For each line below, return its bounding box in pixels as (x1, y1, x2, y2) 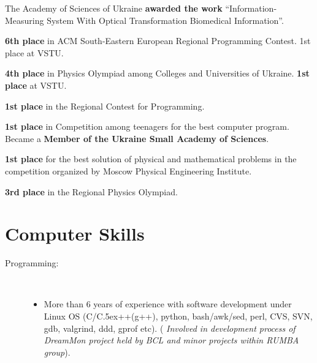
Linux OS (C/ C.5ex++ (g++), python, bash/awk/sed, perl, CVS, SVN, (44, 310, 313, 323)
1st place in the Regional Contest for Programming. (5, 99, 205, 112)
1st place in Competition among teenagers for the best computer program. (5, 120, 289, 133)
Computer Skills (5, 221, 145, 246)
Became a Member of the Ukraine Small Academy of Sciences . (5, 132, 269, 144)
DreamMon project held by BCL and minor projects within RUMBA (44, 334, 299, 346)
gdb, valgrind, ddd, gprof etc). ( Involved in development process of (44, 321, 296, 334)
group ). (44, 345, 71, 358)
